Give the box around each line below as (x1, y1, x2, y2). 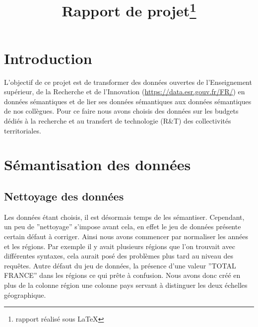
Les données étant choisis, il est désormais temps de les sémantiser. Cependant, (4, 211, 245, 222)
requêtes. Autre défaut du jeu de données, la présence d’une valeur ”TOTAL (4, 260, 236, 270)
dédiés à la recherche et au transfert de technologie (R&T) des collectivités (4, 116, 231, 126)
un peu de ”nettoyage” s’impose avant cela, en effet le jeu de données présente (4, 221, 241, 232)
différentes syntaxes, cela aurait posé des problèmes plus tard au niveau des (4, 251, 233, 261)
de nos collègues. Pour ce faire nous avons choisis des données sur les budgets (4, 106, 239, 116)
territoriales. (4, 125, 41, 135)
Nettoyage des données (4, 188, 124, 203)
